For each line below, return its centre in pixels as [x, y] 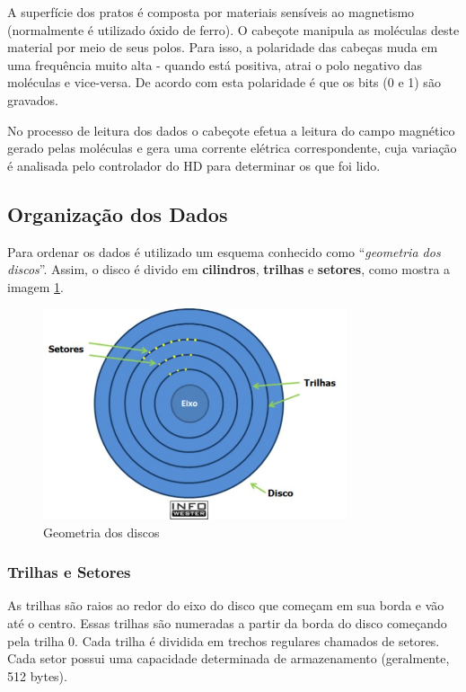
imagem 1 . [36, 286]
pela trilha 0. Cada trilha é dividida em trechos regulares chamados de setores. [224, 640]
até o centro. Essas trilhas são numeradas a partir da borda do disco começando [227, 622]
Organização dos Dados [118, 213]
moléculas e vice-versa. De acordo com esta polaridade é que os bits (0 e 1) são [224, 82]
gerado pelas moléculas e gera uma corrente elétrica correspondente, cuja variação [232, 148]
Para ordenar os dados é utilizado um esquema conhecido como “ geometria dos [224, 251]
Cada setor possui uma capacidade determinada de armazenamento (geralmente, [229, 658]
